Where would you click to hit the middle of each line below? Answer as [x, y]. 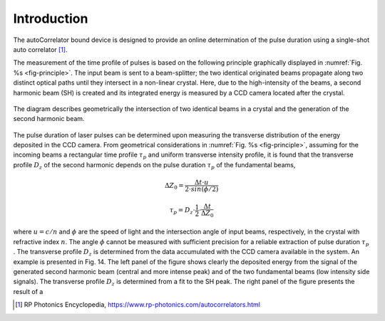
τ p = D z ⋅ [182, 211]
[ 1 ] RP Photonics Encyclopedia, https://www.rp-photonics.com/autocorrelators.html [138, 305]
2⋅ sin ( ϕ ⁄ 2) [202, 189]
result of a [28, 291]
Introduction [51, 19]
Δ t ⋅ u [202, 183]
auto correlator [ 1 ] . [40, 49]
